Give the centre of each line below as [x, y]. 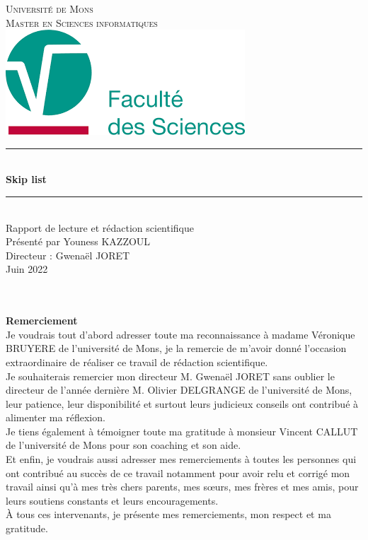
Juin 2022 [27, 269]
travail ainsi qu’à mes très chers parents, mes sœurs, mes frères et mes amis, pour [182, 487]
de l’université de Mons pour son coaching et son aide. [123, 445]
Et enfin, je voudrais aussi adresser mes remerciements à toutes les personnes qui [181, 459]
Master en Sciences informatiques [82, 22]
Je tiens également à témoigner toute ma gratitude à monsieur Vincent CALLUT [182, 431]
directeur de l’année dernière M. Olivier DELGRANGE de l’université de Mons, [179, 390]
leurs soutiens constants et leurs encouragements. [112, 500]
